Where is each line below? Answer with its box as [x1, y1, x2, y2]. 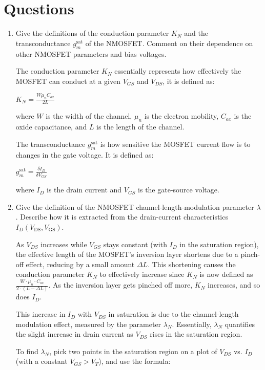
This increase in [15, 309, 66, 319]
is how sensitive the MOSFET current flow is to [100, 138, 251, 149]
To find [15, 345, 38, 356]
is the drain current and [47, 184, 122, 195]
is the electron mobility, [144, 111, 219, 121]
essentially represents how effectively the [114, 66, 241, 76]
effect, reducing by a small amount [26, 258, 135, 269]
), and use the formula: [98, 356, 171, 366]
